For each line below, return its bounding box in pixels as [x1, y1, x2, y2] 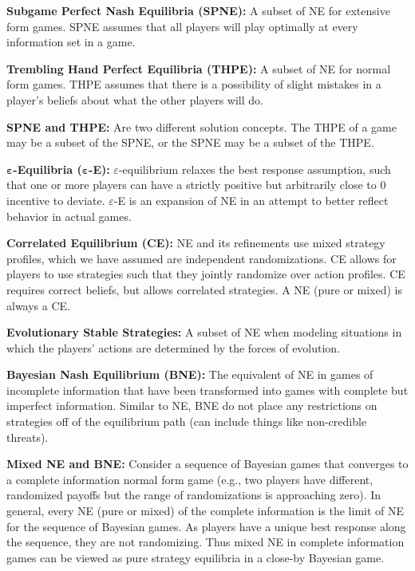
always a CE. [6, 297, 70, 313]
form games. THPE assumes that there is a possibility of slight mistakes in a [6, 76, 381, 93]
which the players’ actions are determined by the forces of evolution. [6, 339, 341, 356]
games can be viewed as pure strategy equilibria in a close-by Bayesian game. [6, 549, 385, 565]
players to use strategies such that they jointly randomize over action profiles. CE [6, 266, 405, 282]
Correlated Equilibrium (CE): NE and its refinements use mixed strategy [6, 234, 385, 251]
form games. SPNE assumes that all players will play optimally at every [6, 18, 358, 34]
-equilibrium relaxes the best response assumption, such [118, 160, 391, 177]
